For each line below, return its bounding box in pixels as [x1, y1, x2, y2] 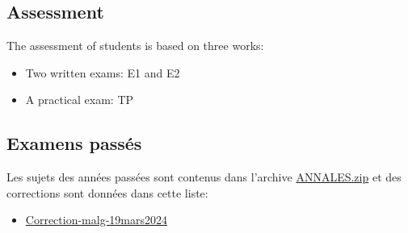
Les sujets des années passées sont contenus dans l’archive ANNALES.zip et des [6, 169, 402, 185]
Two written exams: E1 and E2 [25, 64, 180, 81]
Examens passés [6, 131, 142, 156]
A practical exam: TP [25, 91, 134, 108]
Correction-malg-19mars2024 [25, 211, 167, 228]
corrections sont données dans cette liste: [6, 184, 208, 201]
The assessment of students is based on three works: [6, 37, 264, 54]
